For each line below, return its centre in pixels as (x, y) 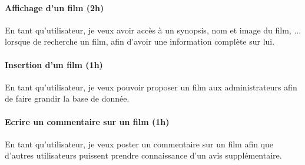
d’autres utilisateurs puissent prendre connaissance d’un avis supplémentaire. (143, 155)
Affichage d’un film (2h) (54, 7)
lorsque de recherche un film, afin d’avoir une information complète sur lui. (140, 41)
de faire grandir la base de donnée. (67, 98)
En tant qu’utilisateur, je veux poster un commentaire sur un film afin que (139, 144)
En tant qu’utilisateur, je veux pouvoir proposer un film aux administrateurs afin (151, 87)
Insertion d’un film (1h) (54, 64)
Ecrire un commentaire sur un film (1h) (87, 121)
